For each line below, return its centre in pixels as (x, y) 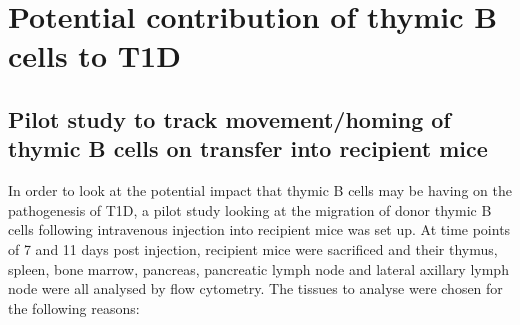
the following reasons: (74, 307)
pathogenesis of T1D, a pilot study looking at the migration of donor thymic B (250, 209)
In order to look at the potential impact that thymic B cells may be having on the (260, 190)
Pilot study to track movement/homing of (229, 118)
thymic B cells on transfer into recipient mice (248, 148)
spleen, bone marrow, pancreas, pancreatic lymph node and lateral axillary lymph (258, 268)
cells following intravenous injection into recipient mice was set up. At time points (259, 229)
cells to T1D (94, 55)
